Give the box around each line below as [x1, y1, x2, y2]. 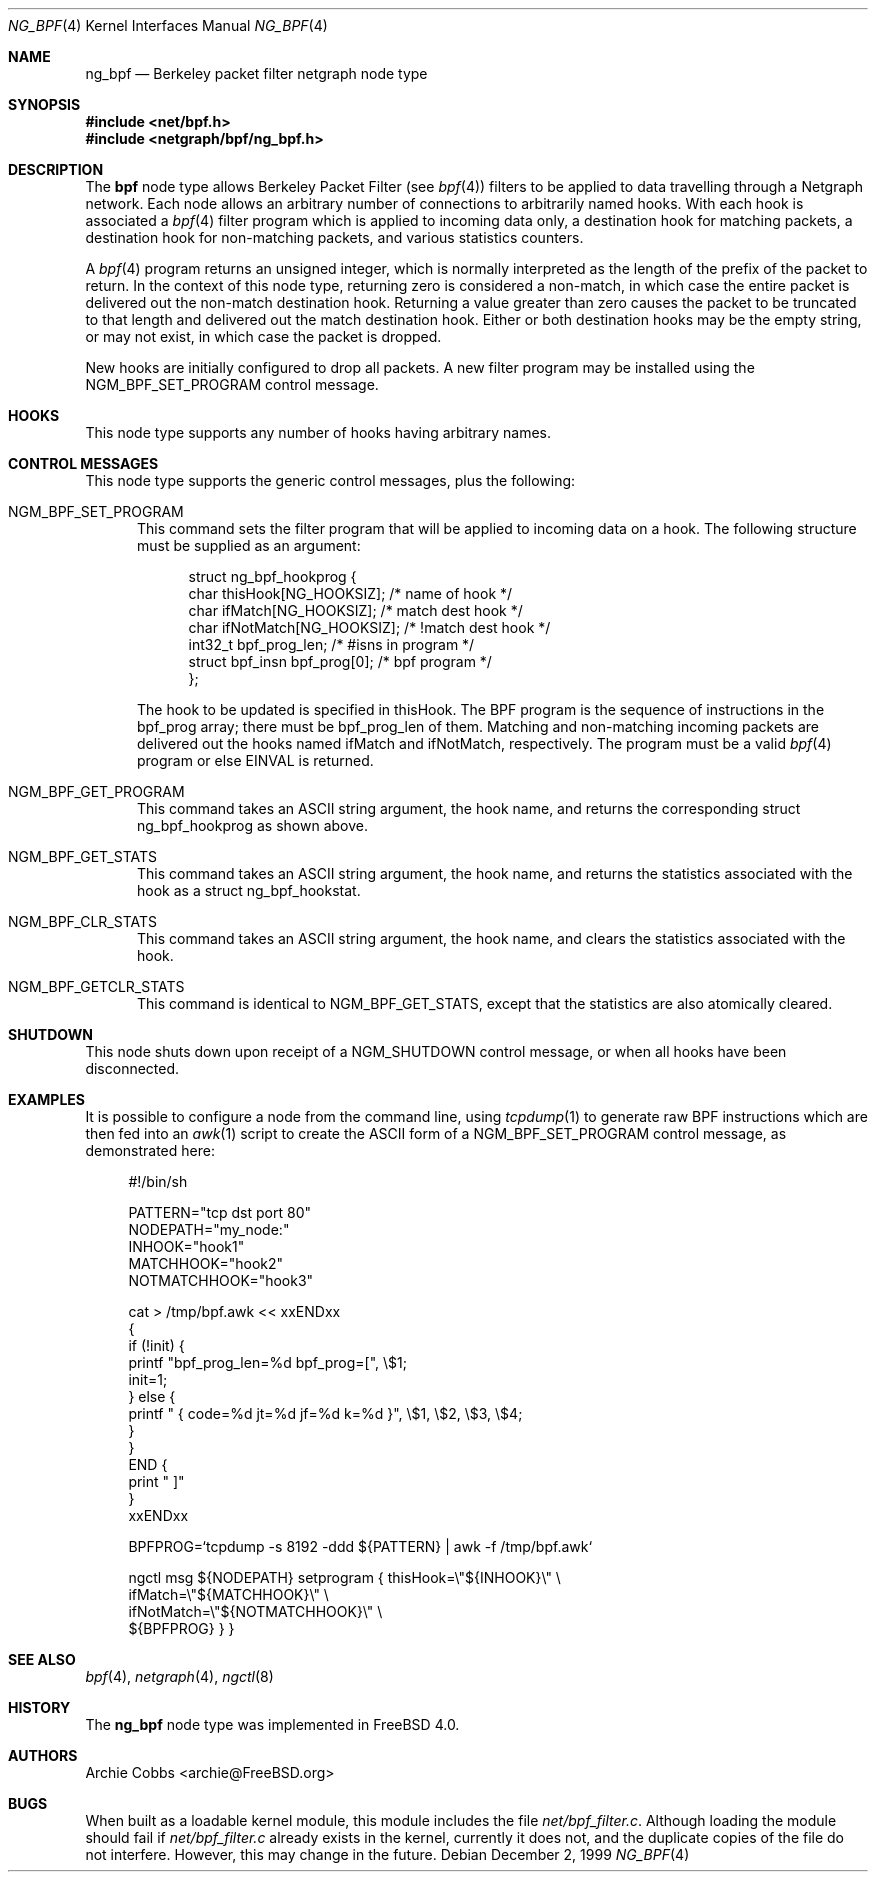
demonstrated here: [85, 1142, 215, 1159]
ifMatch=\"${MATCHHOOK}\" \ [128, 1586, 329, 1603]
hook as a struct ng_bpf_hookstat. [137, 882, 361, 899]
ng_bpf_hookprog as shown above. [137, 817, 368, 834]
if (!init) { [128, 1337, 185, 1354]
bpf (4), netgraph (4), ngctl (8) [85, 1668, 274, 1685]
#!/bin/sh [128, 1173, 188, 1190]
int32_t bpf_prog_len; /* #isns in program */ [188, 636, 475, 653]
